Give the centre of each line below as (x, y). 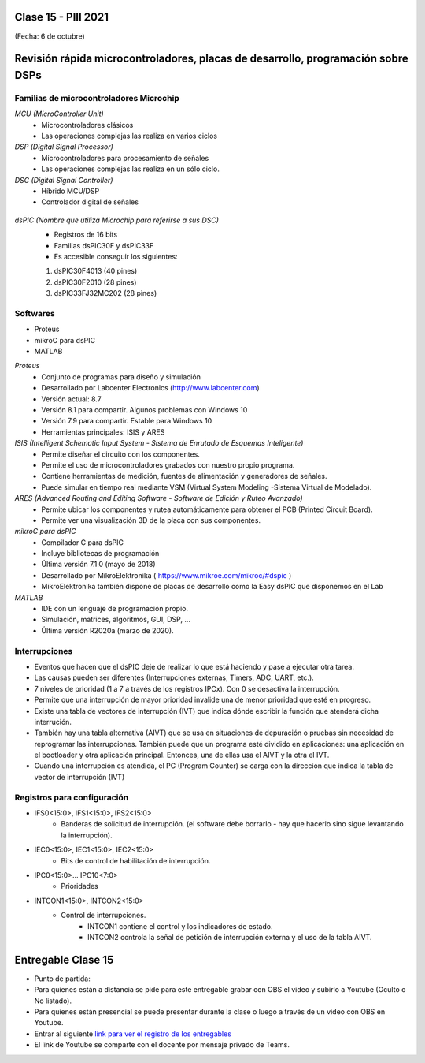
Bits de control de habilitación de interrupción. (136, 860)
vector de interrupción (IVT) (79, 777)
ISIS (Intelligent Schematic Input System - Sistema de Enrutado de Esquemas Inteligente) (159, 443)
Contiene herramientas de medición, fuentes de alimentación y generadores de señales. (184, 476)
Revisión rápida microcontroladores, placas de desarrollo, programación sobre (211, 59)
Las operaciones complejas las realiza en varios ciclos (129, 136)
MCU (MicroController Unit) (59, 114)
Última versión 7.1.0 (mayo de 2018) (99, 565)
